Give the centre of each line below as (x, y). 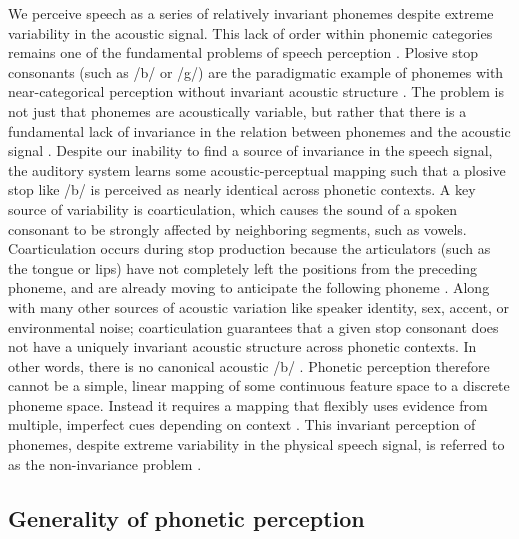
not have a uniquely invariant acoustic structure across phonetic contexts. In (242, 346)
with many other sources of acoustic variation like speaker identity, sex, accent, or (259, 306)
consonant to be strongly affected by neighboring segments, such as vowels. (237, 228)
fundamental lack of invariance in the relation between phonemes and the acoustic (259, 130)
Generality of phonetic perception (186, 517)
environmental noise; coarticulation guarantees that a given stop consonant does (253, 326)
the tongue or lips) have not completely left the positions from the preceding (242, 267)
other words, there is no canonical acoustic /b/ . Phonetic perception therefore (249, 365)
